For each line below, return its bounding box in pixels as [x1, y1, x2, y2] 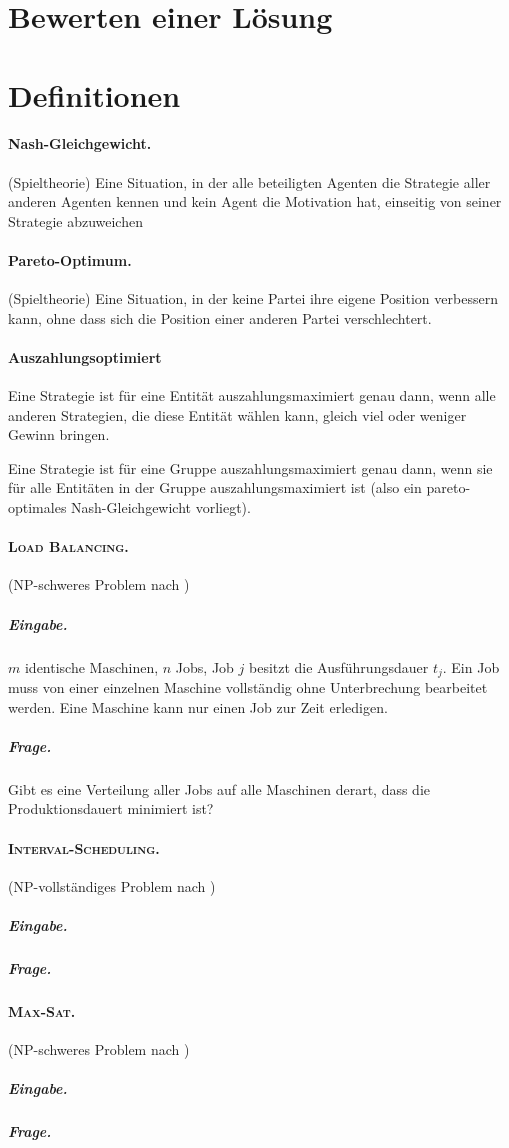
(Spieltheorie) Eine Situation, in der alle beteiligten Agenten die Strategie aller [8, 171, 491, 192]
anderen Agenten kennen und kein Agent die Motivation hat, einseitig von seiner [8, 191, 502, 212]
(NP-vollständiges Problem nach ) [8, 875, 216, 896]
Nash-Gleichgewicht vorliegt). [71, 497, 251, 518]
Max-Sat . [8, 1000, 76, 1021]
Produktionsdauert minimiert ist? [8, 798, 214, 819]
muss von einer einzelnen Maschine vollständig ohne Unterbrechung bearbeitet [8, 677, 488, 698]
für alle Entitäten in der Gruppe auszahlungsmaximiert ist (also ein [8, 477, 422, 498]
